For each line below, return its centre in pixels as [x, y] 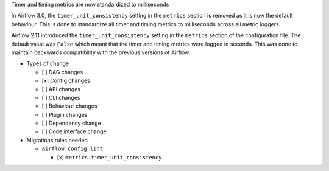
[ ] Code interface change [74, 131]
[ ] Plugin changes [65, 114]
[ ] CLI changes [61, 97]
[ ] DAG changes [62, 72]
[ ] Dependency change [72, 123]
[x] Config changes [66, 81]
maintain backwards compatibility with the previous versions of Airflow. [101, 52]
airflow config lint [73, 149]
